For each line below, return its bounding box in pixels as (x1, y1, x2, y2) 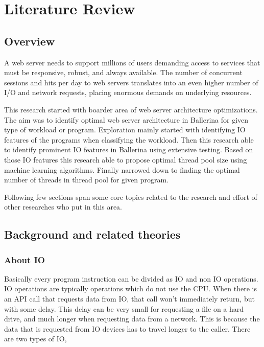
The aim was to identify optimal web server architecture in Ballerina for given (4, 114, 249, 125)
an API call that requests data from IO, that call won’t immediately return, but (4, 293, 255, 304)
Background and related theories (4, 226, 181, 242)
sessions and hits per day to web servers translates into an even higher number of (4, 77, 258, 87)
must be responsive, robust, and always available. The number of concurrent (4, 67, 243, 78)
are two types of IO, (4, 333, 67, 344)
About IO (4, 253, 45, 266)
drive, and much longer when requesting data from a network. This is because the (4, 313, 260, 324)
